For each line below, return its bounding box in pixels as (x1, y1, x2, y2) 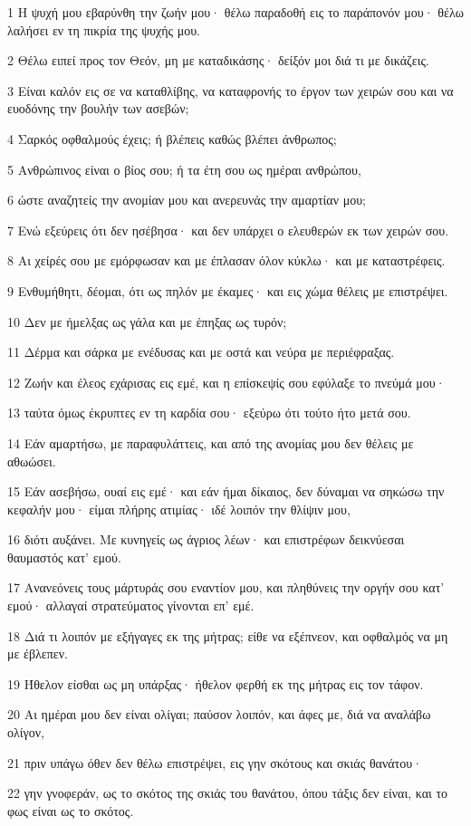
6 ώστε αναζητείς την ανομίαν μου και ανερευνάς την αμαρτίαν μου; (7, 190, 367, 209)
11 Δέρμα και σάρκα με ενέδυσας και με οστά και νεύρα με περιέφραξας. (7, 342, 395, 361)
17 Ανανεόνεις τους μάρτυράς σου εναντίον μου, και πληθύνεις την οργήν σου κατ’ (7, 578, 445, 597)
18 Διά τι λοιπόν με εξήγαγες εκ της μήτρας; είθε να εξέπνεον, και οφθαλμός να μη (7, 626, 448, 645)
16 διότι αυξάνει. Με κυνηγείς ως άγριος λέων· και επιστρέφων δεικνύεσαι (7, 530, 405, 549)
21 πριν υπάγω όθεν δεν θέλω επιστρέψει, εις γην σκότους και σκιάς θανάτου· (7, 753, 423, 772)
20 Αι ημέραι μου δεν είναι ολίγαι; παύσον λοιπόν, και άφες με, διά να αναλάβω (7, 705, 431, 724)
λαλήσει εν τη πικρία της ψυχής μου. (7, 20, 201, 39)
